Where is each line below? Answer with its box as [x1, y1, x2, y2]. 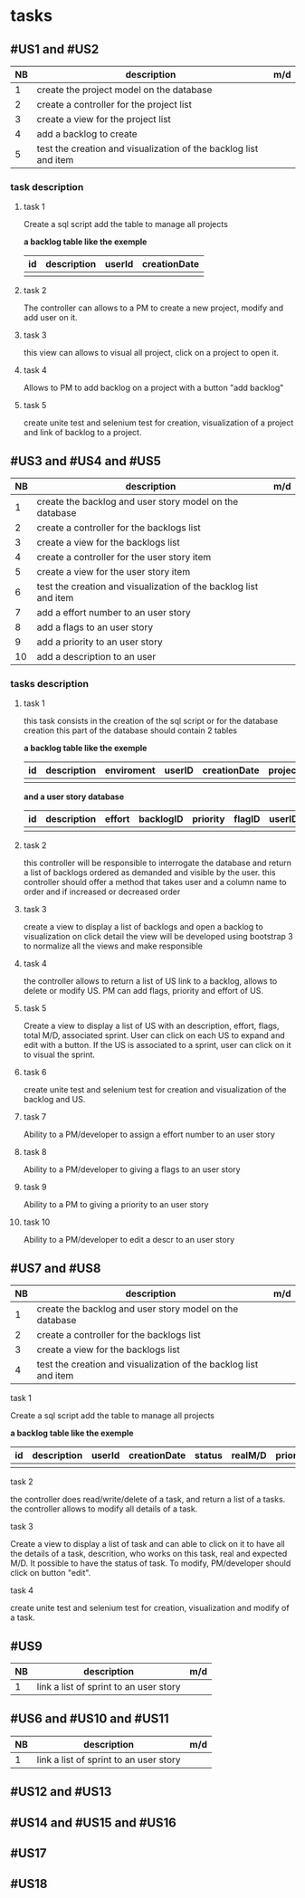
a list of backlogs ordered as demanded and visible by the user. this [23, 867, 276, 878]
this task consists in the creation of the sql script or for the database [23, 716, 279, 727]
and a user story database [23, 791, 125, 802]
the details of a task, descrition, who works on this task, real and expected [10, 1549, 288, 1559]
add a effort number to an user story [36, 606, 191, 619]
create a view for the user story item [36, 566, 191, 578]
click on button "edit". [10, 1568, 91, 1578]
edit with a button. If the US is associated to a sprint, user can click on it [23, 1040, 292, 1051]
